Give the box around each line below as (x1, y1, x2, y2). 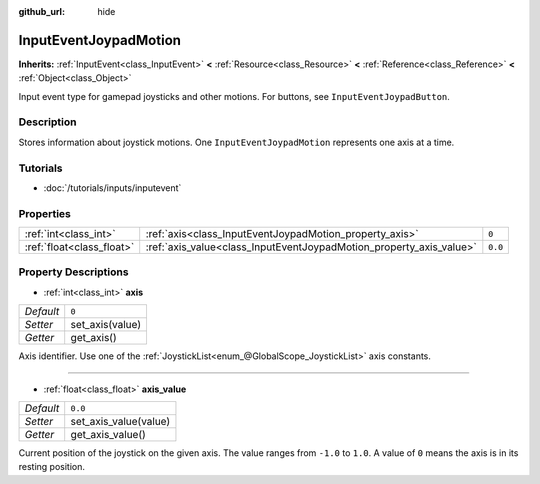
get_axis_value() (70, 428, 147, 442)
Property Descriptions (18, 265, 129, 279)
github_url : (18, 6, 65, 17)
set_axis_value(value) (70, 415, 171, 429)
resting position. (18, 461, 85, 473)
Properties (18, 206, 72, 220)
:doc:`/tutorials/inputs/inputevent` (43, 181, 182, 194)
